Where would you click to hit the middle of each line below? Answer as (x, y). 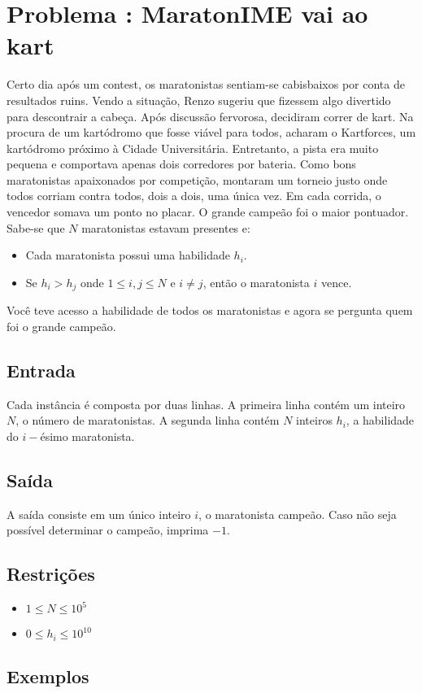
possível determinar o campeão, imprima (108, 530)
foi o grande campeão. (61, 326)
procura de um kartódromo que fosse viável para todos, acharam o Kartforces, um (211, 132)
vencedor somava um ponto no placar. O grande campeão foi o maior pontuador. (208, 212)
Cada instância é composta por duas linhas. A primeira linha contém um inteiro (206, 404)
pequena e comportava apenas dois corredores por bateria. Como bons (181, 164)
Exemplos (48, 676)
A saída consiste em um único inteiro (99, 514)
